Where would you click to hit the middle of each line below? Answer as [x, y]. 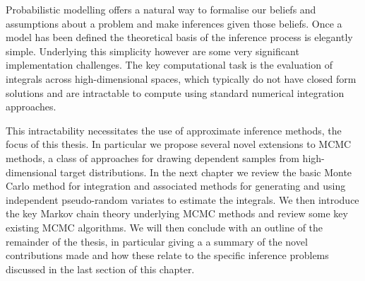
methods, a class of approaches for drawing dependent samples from [152, 157]
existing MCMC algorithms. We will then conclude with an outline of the [164, 227]
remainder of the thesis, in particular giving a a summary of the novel [157, 241]
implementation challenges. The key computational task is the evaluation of [169, 65]
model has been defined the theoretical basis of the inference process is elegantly [179, 37]
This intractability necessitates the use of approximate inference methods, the [174, 130]
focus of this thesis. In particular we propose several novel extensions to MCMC [179, 144]
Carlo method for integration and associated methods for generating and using [176, 186]
